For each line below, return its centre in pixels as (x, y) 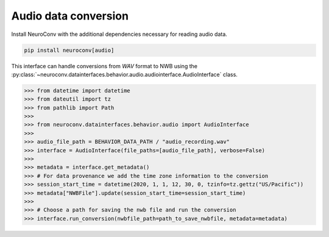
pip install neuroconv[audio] (69, 50)
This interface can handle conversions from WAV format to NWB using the (104, 66)
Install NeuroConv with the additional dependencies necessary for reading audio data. (119, 34)
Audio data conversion (70, 16)
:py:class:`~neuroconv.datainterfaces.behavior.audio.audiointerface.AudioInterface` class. (124, 74)
